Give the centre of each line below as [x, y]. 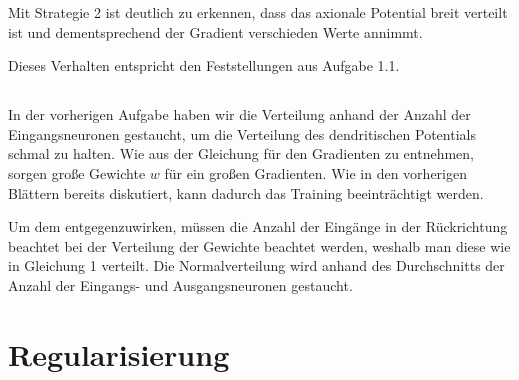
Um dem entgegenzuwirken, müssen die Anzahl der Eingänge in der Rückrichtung [258, 226]
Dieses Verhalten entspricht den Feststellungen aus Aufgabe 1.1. [204, 65]
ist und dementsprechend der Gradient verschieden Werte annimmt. [215, 31]
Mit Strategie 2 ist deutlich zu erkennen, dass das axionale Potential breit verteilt [258, 12]
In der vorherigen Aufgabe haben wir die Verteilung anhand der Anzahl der [239, 114]
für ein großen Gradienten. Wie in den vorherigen [315, 172]
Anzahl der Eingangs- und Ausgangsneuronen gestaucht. [180, 284]
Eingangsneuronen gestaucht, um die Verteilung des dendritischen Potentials [242, 133]
